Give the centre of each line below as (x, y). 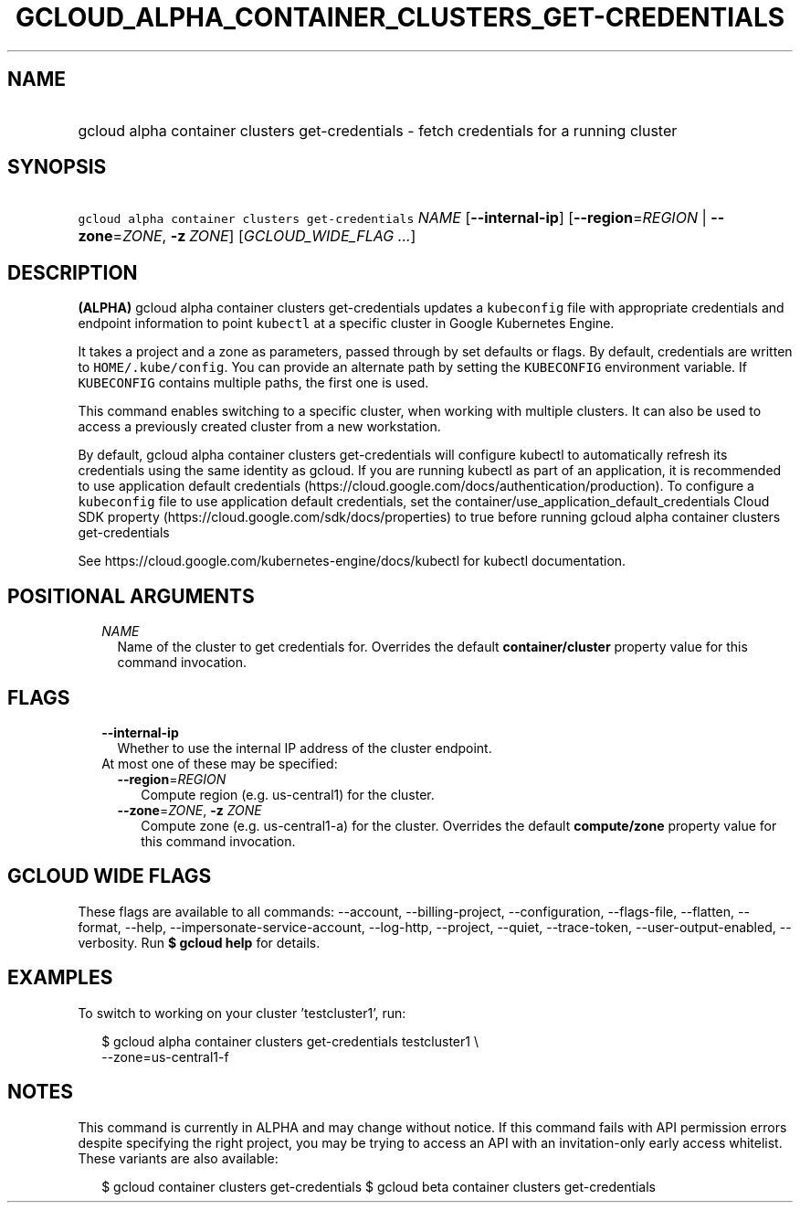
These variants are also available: (178, 1158)
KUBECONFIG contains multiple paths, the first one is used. (253, 383)
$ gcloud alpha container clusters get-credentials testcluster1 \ (290, 1041)
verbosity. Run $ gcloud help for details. (199, 942)
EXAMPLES (60, 978)
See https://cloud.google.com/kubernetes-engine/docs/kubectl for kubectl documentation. (352, 561)
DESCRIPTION (73, 272)
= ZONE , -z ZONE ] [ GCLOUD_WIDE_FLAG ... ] (264, 236)
